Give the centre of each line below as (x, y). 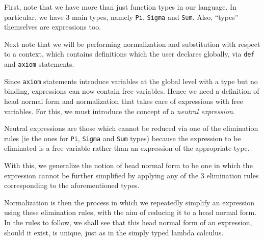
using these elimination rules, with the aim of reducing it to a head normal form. (130, 212)
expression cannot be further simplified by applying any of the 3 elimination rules (131, 175)
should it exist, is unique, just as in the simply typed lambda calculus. (114, 232)
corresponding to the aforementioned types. (72, 185)
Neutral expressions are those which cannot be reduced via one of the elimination (131, 128)
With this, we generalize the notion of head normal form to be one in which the (128, 165)
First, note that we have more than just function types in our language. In (120, 7)
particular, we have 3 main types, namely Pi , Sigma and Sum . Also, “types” (121, 17)
